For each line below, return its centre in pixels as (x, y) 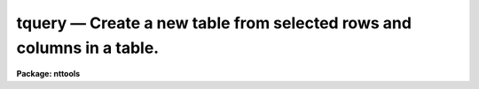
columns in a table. (88, 48)
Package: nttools (48, 74)
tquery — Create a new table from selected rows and (214, 23)
